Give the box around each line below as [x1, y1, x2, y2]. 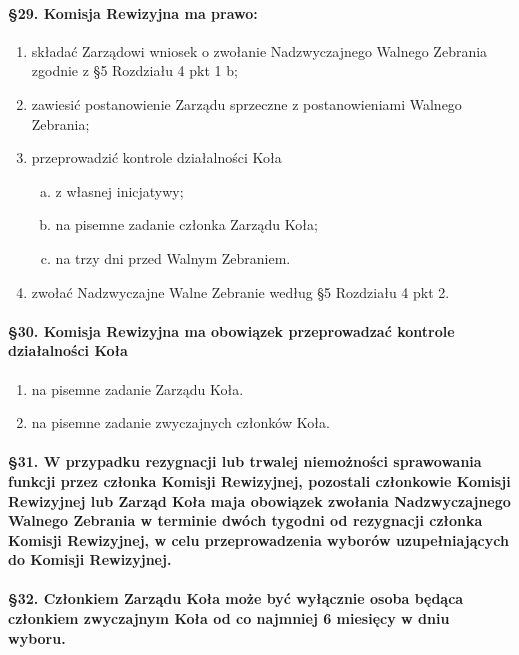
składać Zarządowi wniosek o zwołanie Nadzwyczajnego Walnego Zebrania [31, 40, 488, 61]
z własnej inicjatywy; [55, 180, 184, 201]
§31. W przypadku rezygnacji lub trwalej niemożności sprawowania [8, 451, 482, 472]
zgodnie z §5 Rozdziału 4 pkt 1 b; [31, 60, 238, 81]
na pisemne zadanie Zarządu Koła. [31, 378, 244, 399]
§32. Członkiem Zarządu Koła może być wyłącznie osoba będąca [8, 588, 464, 609]
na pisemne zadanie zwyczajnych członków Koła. [31, 412, 330, 433]
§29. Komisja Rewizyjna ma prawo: [8, 2, 258, 23]
